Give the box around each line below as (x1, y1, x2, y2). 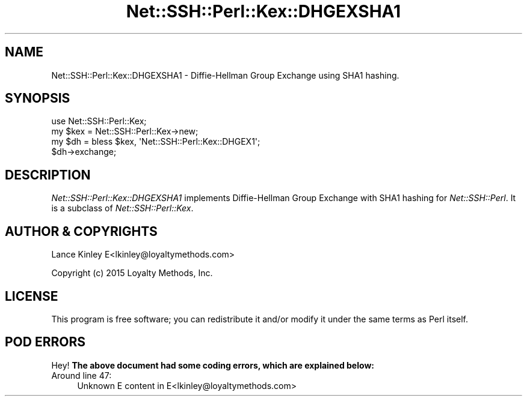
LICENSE (5, 288, 58, 304)
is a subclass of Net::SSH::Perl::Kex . (51, 203, 194, 214)
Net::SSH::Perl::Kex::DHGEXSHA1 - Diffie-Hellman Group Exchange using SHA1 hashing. (51, 70, 399, 80)
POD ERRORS (5, 334, 85, 350)
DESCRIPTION (5, 167, 91, 182)
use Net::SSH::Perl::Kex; (51, 116, 147, 127)
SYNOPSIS (5, 91, 70, 106)
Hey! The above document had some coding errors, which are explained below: (51, 360, 374, 370)
